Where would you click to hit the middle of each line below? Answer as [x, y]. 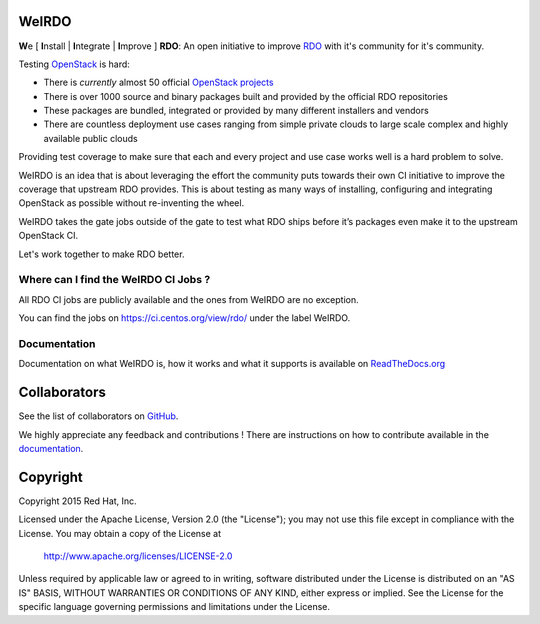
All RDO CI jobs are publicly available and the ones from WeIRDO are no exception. [188, 299]
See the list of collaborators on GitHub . [98, 416]
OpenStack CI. [48, 236]
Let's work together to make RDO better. [101, 254]
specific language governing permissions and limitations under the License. [174, 607]
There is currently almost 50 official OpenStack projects [158, 82]
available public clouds [91, 138]
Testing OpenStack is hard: [74, 64]
